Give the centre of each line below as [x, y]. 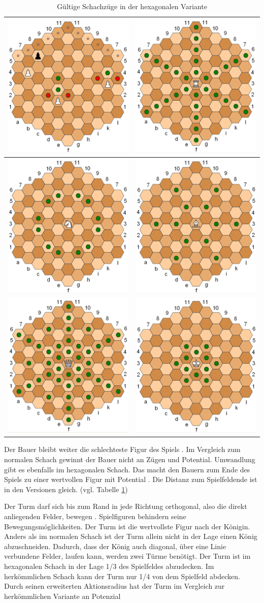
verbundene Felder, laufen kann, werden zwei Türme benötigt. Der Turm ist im [127, 556]
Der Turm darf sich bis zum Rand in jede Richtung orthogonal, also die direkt [126, 506]
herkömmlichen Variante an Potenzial [62, 596]
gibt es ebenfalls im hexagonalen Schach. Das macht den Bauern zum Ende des [127, 469]
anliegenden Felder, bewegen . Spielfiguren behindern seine [95, 516]
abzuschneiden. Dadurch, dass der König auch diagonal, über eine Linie [115, 546]
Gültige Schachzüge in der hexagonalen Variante [132, 6]
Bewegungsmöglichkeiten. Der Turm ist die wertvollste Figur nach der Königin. [127, 526]
